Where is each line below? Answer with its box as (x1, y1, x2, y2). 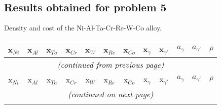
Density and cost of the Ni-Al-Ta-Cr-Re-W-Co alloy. (4, 23, 162, 33)
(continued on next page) (68, 88, 153, 100)
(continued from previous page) (57, 58, 164, 70)
